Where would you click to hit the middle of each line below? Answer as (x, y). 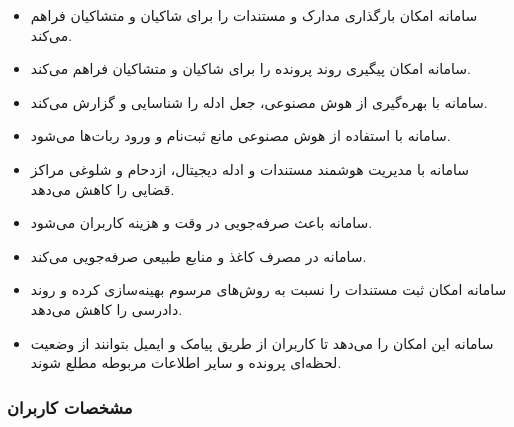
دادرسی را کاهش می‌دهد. (106, 308)
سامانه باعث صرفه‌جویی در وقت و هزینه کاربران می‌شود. (201, 222)
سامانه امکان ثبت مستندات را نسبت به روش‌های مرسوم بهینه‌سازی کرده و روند (268, 289)
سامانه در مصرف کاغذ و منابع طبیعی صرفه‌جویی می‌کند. (198, 255)
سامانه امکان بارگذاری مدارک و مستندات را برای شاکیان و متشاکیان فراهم (254, 15)
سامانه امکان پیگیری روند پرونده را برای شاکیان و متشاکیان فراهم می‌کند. (250, 68)
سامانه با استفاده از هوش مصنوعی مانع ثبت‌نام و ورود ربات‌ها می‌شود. (240, 135)
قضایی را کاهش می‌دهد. (102, 188)
